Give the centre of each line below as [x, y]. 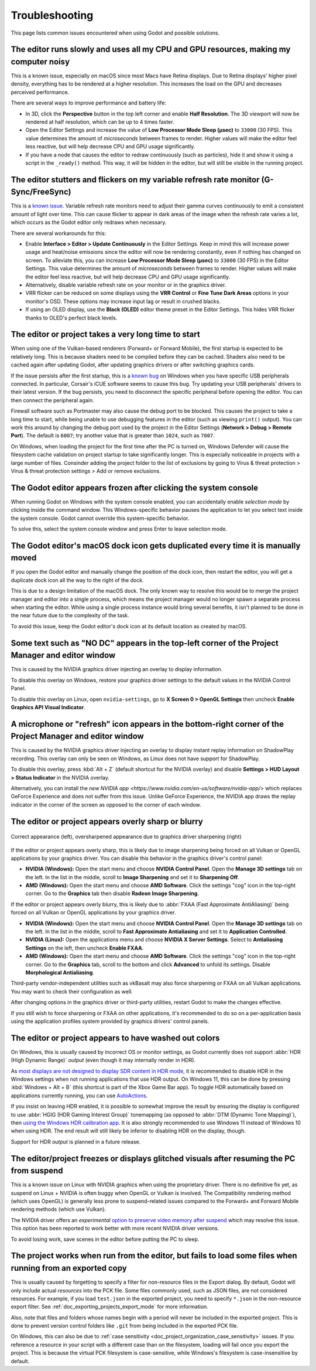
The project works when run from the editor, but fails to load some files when [154, 1256]
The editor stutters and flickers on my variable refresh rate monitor [135, 180]
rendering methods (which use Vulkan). [59, 1209]
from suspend [37, 1171]
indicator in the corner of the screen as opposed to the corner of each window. [106, 804]
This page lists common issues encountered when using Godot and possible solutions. [115, 33]
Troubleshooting [52, 15]
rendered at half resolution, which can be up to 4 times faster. [100, 122]
